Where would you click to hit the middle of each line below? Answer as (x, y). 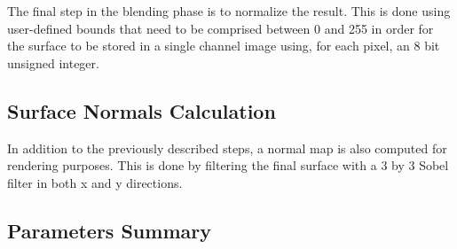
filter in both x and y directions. (95, 182)
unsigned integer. (53, 62)
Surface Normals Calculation (142, 110)
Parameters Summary (109, 230)
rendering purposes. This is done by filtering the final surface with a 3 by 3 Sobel (228, 165)
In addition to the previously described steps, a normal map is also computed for (227, 148)
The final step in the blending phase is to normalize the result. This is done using (229, 11)
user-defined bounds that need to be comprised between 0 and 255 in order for (221, 28)
